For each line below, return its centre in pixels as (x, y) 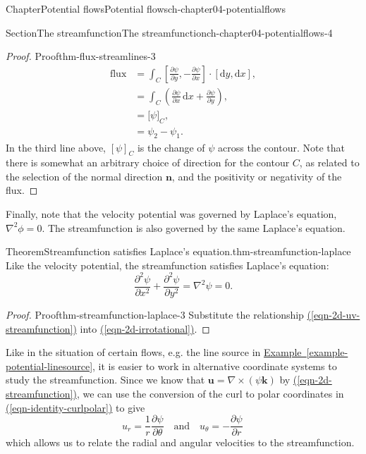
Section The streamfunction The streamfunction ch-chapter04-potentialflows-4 (169, 32)
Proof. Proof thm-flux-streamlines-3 (81, 56)
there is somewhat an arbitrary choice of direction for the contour (148, 162)
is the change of (171, 147)
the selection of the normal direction (84, 176)
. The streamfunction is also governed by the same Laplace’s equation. (194, 227)
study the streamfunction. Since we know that (105, 380)
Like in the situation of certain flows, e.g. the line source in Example (154, 352)
